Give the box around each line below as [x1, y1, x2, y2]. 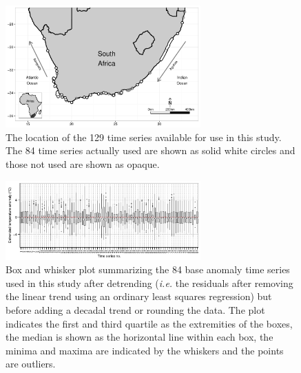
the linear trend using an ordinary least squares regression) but [6, 289, 272, 303]
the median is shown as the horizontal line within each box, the [6, 330, 273, 344]
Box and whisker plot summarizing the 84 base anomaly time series [6, 262, 290, 277]
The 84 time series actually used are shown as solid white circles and [6, 143, 295, 158]
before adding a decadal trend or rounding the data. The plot [6, 303, 265, 317]
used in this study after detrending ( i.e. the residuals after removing [6, 275, 293, 290]
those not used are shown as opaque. [6, 156, 160, 171]
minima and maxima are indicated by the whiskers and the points [6, 343, 284, 357]
